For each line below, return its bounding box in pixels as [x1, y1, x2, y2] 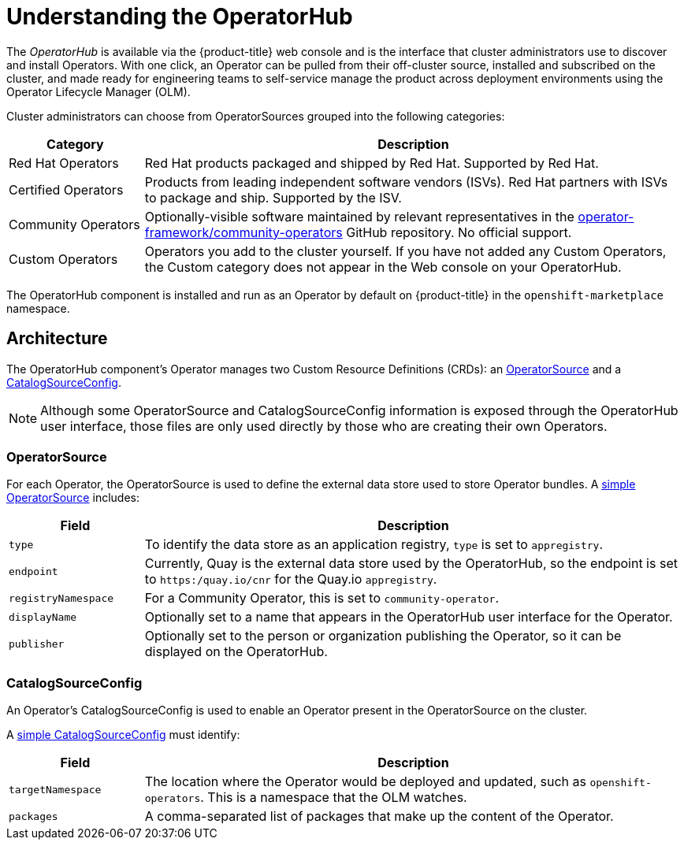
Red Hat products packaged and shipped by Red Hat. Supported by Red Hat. [144, 154, 599, 171]
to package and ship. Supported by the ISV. [144, 189, 402, 206]
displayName [9, 610, 77, 623]
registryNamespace [9, 592, 114, 604]
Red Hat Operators [9, 154, 119, 171]
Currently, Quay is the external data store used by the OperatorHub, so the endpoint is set [144, 555, 678, 572]
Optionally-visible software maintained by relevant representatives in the [144, 208, 574, 224]
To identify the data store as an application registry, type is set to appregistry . [144, 536, 604, 553]
